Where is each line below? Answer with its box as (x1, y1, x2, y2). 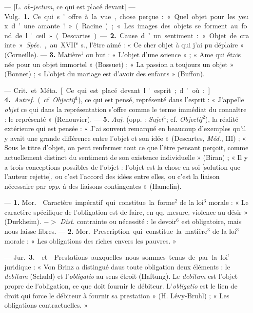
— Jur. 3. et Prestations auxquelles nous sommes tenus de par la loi (4, 252, 228, 262)
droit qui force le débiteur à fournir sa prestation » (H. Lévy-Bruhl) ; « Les (4, 290, 230, 300)
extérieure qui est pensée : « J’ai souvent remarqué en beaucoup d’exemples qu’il (4, 123, 246, 134)
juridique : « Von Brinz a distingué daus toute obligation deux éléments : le (4, 261, 230, 271)
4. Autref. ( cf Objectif (4, 94, 76, 105)
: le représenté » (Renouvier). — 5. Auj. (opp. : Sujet (4, 113, 164, 124)
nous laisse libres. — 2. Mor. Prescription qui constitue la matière (4, 226, 208, 236)
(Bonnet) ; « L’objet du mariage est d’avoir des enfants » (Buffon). (4, 68, 205, 79)
